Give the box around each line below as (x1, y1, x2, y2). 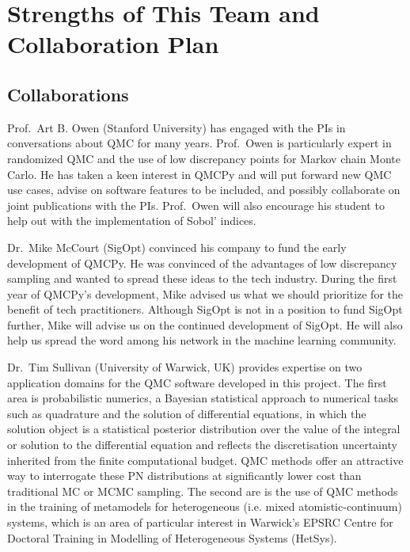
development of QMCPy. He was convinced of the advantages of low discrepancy (7, 254, 397, 271)
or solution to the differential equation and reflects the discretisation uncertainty (7, 436, 397, 453)
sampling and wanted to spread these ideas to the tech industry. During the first (7, 270, 397, 287)
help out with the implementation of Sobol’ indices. (7, 212, 256, 229)
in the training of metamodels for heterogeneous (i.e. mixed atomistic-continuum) (7, 498, 402, 515)
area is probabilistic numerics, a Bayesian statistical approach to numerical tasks (7, 390, 399, 406)
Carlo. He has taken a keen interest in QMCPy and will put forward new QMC (7, 166, 392, 182)
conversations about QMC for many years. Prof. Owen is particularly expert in (7, 135, 392, 151)
